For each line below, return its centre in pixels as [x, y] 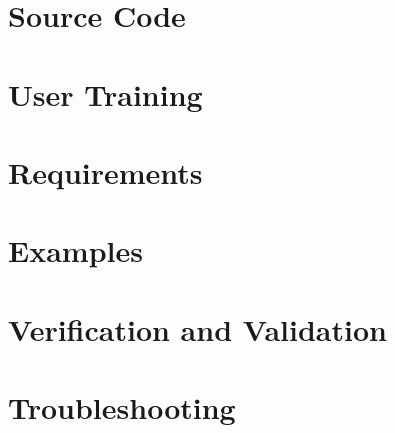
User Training [105, 93]
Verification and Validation [197, 328]
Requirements [105, 171]
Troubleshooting [122, 407]
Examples [75, 250]
